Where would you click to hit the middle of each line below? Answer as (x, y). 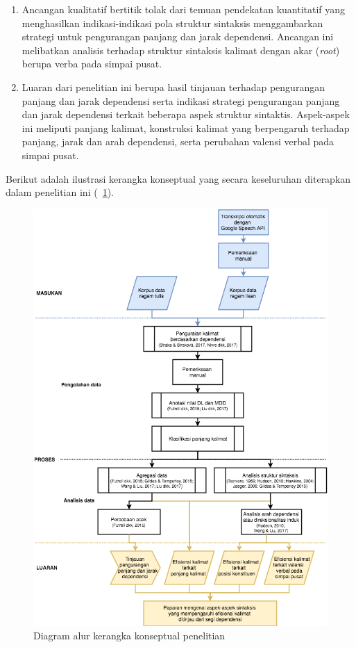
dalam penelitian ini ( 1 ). (60, 192)
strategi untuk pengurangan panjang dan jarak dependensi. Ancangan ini (178, 36)
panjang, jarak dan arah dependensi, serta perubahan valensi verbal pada (178, 141)
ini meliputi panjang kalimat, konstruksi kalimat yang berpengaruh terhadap (186, 128)
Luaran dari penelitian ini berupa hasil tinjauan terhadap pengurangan (173, 87)
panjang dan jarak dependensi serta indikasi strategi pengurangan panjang (181, 100)
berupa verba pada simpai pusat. (92, 64)
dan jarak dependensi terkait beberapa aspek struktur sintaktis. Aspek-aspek (186, 114)
